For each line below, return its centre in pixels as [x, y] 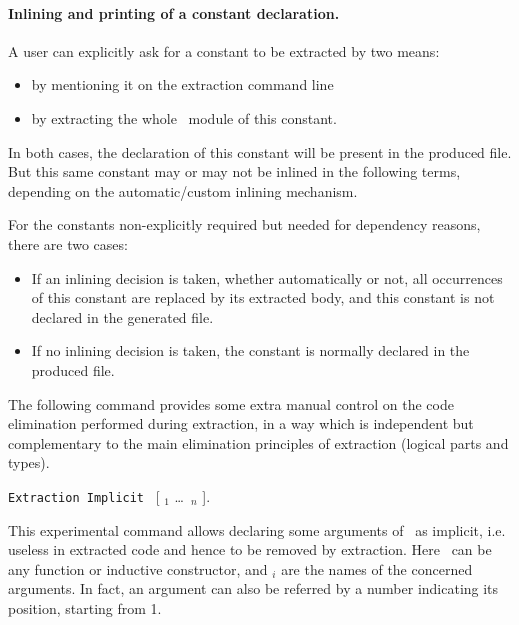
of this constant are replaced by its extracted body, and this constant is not [263, 297]
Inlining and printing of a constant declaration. [174, 12]
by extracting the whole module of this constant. [184, 117]
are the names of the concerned [377, 568]
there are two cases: [68, 243]
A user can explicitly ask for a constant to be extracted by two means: [224, 50]
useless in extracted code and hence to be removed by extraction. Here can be [250, 549]
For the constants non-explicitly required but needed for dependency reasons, [244, 224]
